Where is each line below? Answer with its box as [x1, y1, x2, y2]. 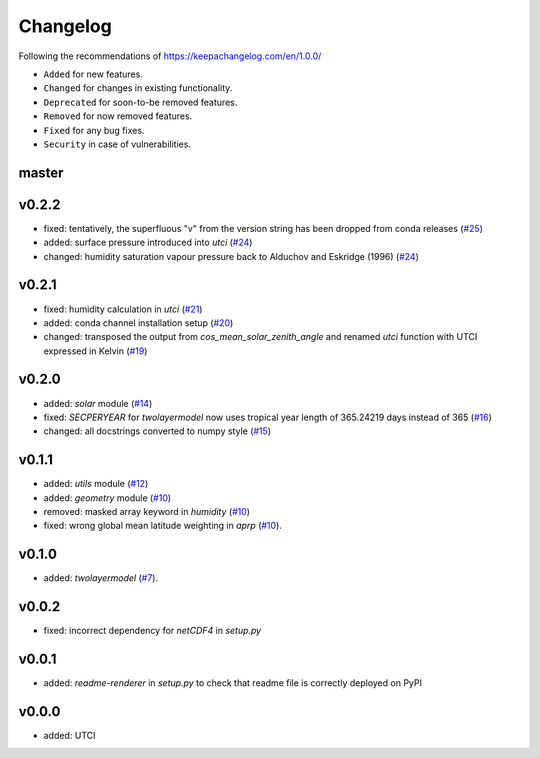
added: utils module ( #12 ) [43, 478, 149, 490]
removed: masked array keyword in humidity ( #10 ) [43, 506, 250, 518]
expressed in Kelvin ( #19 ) [43, 345, 148, 357]
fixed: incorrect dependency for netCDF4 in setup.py [43, 625, 262, 637]
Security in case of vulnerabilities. [43, 138, 192, 150]
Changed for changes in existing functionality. [43, 82, 233, 94]
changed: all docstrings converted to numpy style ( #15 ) [43, 425, 272, 437]
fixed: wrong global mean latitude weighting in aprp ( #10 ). [43, 520, 282, 532]
